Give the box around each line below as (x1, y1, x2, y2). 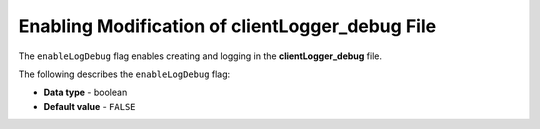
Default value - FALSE (43, 100, 136, 112)
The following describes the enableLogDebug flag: (18, 68, 231, 80)
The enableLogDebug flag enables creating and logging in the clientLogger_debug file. (18, 50, 382, 62)
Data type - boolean (43, 86, 128, 99)
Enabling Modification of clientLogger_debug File (18, 15, 437, 37)
